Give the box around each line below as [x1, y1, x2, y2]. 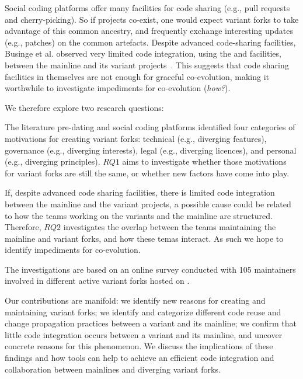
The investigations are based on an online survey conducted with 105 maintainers [5, 263, 296, 275]
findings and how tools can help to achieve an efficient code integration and [5, 352, 274, 364]
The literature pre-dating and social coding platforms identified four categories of [5, 121, 295, 133]
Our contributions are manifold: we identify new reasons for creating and [5, 294, 266, 307]
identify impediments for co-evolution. [5, 244, 141, 256]
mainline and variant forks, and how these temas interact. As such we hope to [5, 232, 284, 244]
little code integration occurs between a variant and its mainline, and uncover [5, 328, 283, 340]
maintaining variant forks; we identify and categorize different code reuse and [5, 305, 281, 318]
